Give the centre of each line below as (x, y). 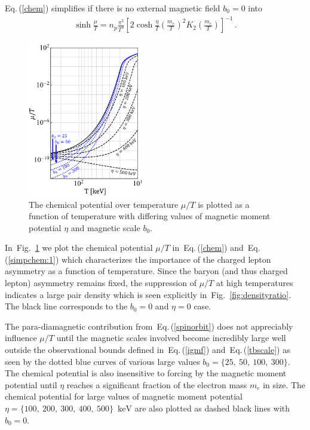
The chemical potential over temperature (104, 204)
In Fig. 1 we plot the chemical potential (79, 248)
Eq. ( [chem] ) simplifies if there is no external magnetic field (113, 8)
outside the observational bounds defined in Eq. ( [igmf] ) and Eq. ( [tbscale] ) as (148, 350)
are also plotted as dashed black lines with (212, 408)
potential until (31, 384)
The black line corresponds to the (66, 306)
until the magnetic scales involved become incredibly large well (171, 338)
